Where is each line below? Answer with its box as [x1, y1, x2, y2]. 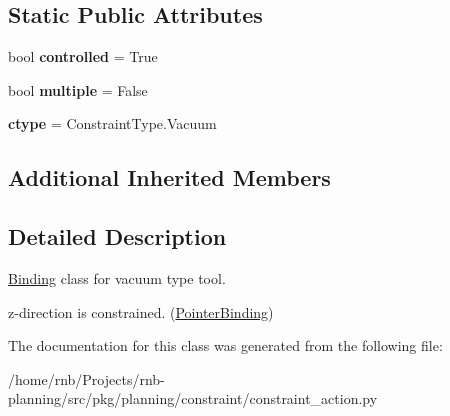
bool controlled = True [8, 46, 158, 67]
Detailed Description [8, 221, 227, 252]
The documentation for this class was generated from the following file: [8, 335, 443, 356]
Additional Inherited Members [8, 162, 331, 193]
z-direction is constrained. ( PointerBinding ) [8, 301, 274, 322]
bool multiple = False [8, 79, 148, 100]
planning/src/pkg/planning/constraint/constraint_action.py [8, 388, 378, 409]
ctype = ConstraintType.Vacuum [8, 113, 217, 134]
